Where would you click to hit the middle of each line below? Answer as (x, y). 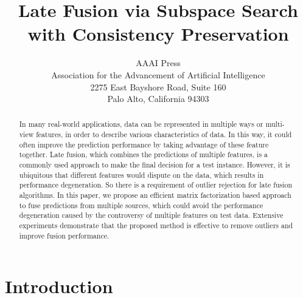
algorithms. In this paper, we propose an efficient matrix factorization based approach (155, 195)
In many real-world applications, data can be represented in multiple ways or (141, 124)
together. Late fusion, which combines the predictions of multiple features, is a (143, 154)
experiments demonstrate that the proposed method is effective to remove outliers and (156, 225)
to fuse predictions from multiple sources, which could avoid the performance (141, 205)
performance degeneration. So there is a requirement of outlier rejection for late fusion (156, 185)
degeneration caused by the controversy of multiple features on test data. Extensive (151, 215)
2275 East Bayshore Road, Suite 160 (158, 86)
